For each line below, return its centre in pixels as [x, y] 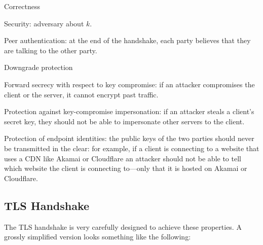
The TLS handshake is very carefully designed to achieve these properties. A [123, 226]
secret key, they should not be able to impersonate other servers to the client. [124, 121]
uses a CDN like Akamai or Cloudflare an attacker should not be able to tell [123, 158]
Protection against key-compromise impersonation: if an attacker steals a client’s [129, 111]
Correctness [22, 6]
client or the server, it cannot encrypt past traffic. [81, 94]
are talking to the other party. [51, 50]
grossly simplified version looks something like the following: [98, 237]
